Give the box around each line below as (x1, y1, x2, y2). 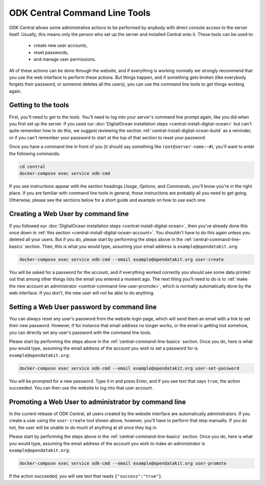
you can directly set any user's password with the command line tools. (9, 330, 152, 335)
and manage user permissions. (33, 57, 96, 62)
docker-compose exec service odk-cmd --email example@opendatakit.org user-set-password (19, 365, 240, 371)
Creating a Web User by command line (9, 210, 129, 218)
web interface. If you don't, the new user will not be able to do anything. (9, 290, 155, 296)
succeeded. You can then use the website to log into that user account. (9, 385, 153, 391)
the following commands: (9, 151, 60, 156)
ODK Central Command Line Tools (9, 7, 151, 18)
